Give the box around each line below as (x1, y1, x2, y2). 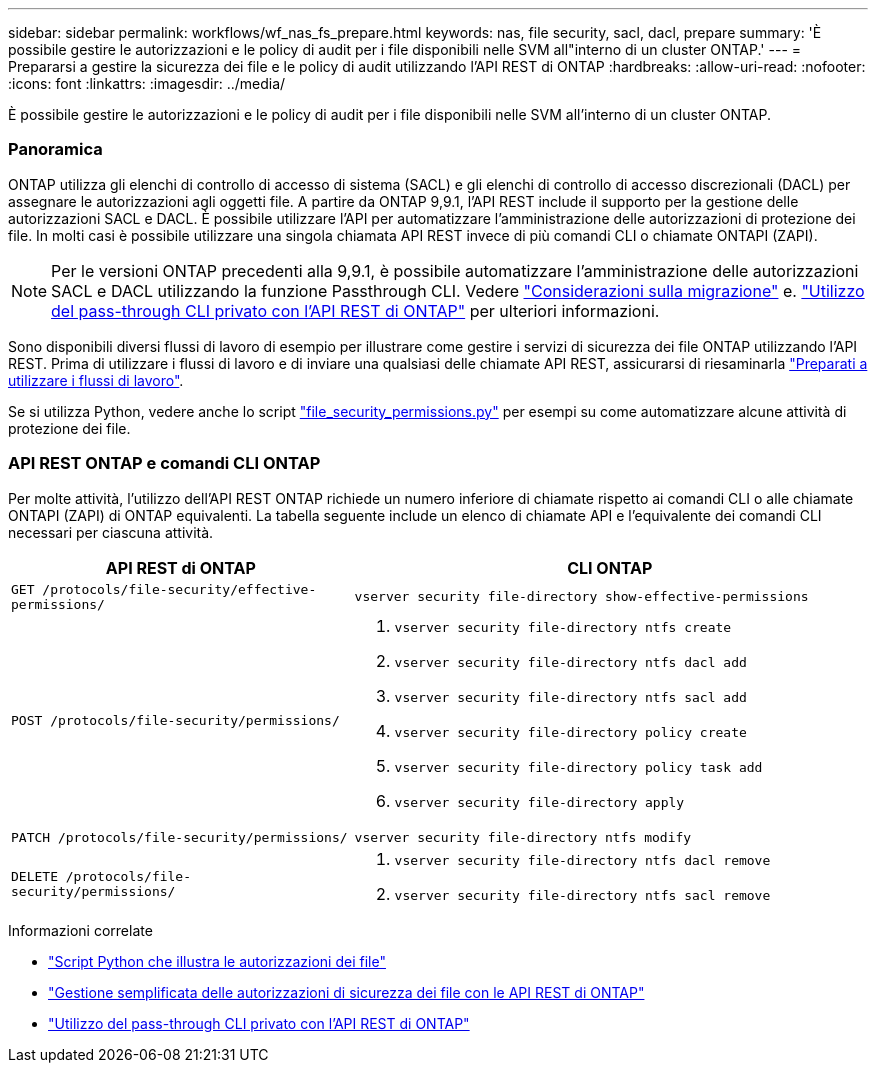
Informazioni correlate (8, 921, 153, 939)
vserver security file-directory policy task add (394, 759, 763, 775)
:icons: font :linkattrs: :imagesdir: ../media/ (8, 75, 286, 92)
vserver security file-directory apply (394, 794, 685, 810)
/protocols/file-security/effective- (42, 581, 317, 597)
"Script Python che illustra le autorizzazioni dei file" (48, 952, 386, 970)
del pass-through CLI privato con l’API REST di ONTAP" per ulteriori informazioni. (51, 300, 660, 321)
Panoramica (8, 139, 103, 160)
